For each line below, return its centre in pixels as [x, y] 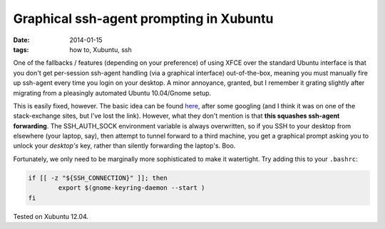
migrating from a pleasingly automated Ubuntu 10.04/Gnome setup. [112, 93]
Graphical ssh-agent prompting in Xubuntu [143, 19]
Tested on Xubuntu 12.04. [51, 216]
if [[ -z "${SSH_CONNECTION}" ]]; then [98, 178]
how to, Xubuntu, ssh [101, 49]
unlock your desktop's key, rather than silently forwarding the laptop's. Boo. [124, 146]
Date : [21, 40]
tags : [21, 49]
